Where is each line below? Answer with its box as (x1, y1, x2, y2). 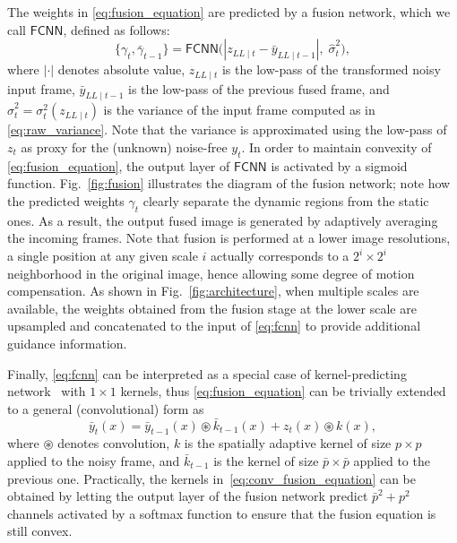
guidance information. (7, 333, 127, 352)
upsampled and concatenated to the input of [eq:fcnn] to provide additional (7, 316, 421, 335)
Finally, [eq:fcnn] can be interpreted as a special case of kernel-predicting (7, 364, 407, 383)
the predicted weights (7, 192, 125, 211)
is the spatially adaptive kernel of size (184, 434, 392, 452)
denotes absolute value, (57, 60, 185, 79)
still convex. (7, 521, 73, 540)
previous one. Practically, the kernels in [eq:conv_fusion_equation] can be (7, 469, 416, 487)
